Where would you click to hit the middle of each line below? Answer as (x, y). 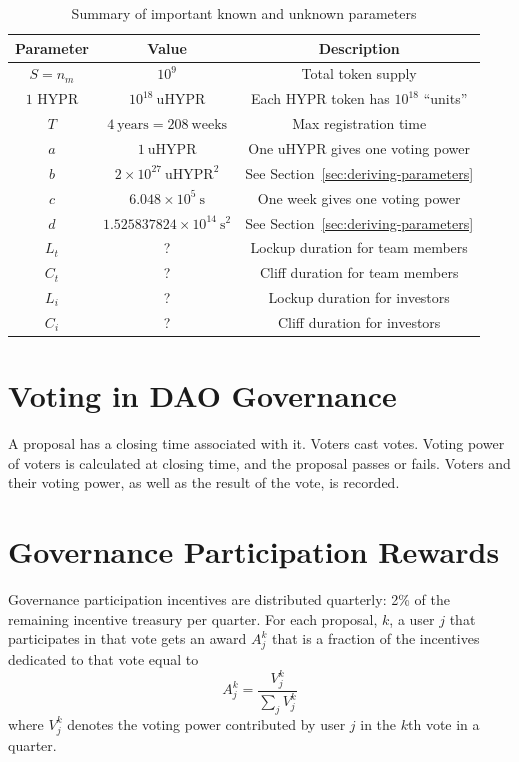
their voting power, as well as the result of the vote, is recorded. (204, 482)
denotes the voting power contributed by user (206, 723)
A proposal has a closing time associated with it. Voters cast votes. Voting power (256, 443)
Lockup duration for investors (359, 297)
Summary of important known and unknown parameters (244, 13)
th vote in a (444, 723)
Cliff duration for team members (359, 272)
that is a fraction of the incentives (375, 638)
